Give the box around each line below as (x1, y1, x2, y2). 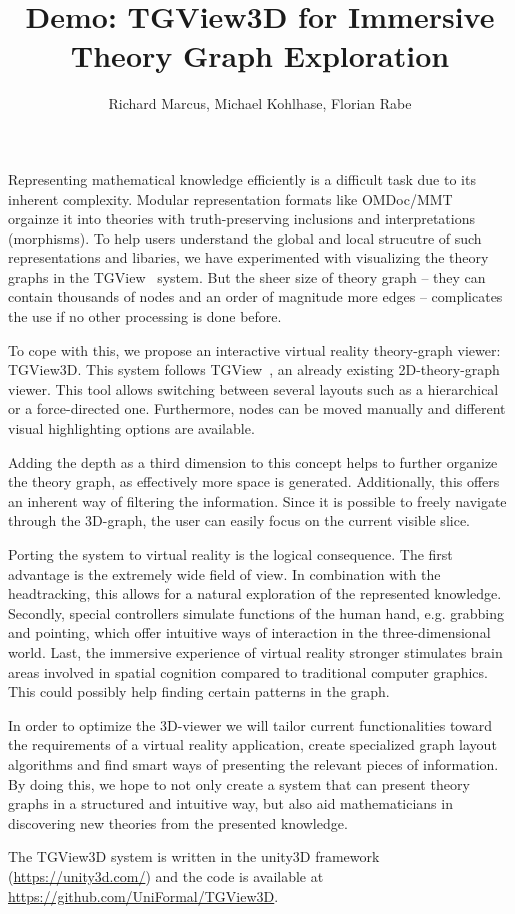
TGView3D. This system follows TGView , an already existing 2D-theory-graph (8, 359, 500, 380)
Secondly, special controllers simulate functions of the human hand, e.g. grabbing (8, 602, 504, 623)
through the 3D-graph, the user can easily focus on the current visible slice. (8, 510, 470, 531)
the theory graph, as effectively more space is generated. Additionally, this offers (8, 471, 500, 492)
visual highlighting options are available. (8, 418, 255, 439)
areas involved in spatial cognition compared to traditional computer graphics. (8, 661, 488, 682)
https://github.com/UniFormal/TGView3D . (8, 885, 279, 906)
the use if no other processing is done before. (8, 306, 282, 327)
